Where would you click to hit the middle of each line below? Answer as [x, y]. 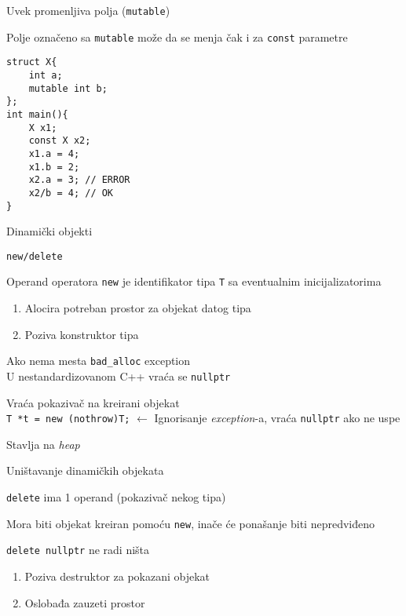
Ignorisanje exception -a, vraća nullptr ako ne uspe [277, 418]
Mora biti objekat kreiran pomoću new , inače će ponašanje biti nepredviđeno [190, 523]
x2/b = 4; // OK [71, 193]
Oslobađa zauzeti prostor [85, 602]
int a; [46, 75]
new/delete [35, 256]
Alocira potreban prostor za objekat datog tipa [138, 308]
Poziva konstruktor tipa [82, 334]
